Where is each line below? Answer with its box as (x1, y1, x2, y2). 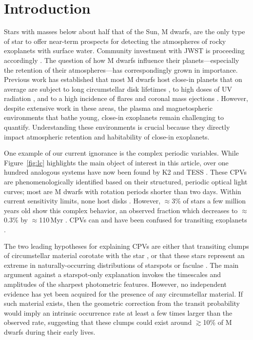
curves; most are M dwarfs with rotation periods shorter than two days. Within (4, 186, 241, 196)
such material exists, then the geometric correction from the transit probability (4, 298, 240, 308)
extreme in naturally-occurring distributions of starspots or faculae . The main (4, 260, 239, 270)
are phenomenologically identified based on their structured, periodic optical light (4, 177, 248, 187)
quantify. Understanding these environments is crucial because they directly (4, 122, 230, 132)
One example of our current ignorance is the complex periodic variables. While (4, 148, 239, 158)
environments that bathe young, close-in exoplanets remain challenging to (4, 112, 224, 122)
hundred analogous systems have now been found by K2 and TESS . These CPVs (4, 167, 247, 177)
